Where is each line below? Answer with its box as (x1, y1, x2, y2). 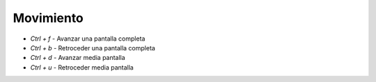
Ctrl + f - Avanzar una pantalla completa (30, 34, 146, 43)
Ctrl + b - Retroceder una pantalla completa (30, 43, 156, 52)
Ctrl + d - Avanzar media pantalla (30, 54, 125, 62)
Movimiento (13, 10, 84, 25)
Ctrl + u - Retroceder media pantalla (30, 63, 134, 72)
